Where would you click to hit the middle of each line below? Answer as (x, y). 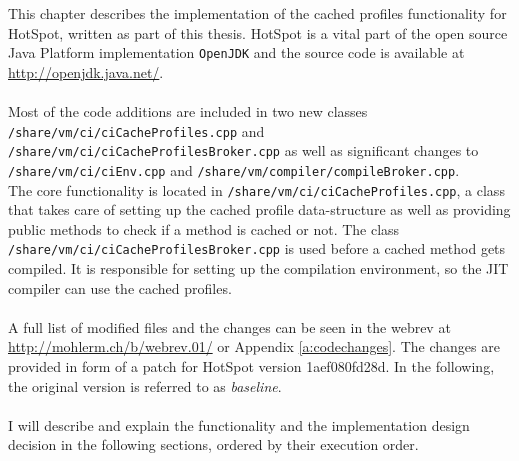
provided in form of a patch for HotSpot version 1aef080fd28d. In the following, (251, 366)
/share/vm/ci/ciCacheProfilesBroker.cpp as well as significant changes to (243, 150)
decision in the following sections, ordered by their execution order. (213, 444)
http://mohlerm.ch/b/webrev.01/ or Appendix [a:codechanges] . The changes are (254, 346)
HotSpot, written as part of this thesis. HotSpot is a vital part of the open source (258, 32)
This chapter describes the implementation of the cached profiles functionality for (257, 13)
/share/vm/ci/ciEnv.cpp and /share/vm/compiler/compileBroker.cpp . (234, 169)
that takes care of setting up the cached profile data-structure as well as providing (259, 209)
